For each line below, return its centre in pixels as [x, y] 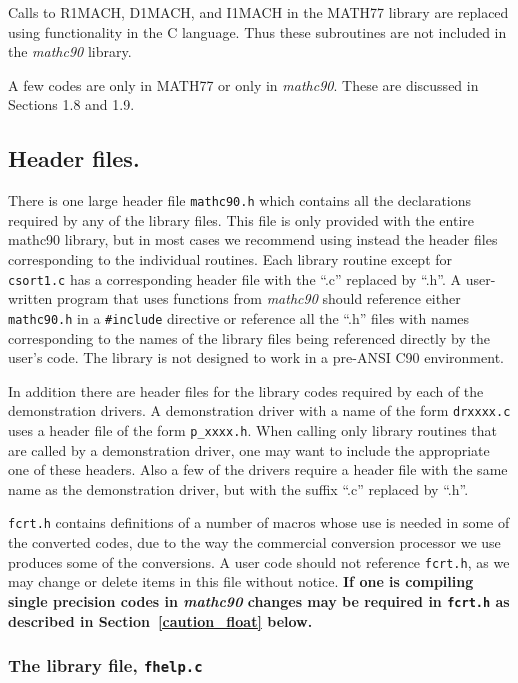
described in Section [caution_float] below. [160, 620]
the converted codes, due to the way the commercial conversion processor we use [254, 542]
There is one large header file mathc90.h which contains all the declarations [240, 200]
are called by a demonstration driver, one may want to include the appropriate [249, 449]
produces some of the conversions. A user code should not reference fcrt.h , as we [259, 561]
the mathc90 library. [70, 51]
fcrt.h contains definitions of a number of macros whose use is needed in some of [259, 522]
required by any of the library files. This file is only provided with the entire [241, 219]
